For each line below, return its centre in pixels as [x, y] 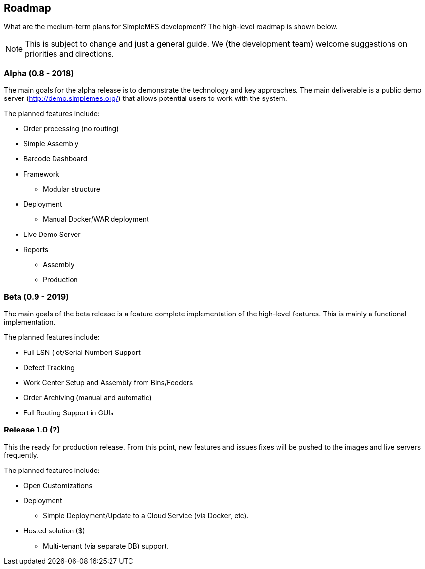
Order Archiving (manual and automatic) [88, 397]
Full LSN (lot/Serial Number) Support [82, 352]
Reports [36, 250]
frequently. [21, 455]
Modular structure [72, 189]
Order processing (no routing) [71, 129]
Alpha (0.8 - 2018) [39, 73]
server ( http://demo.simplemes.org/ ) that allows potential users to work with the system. [146, 98]
